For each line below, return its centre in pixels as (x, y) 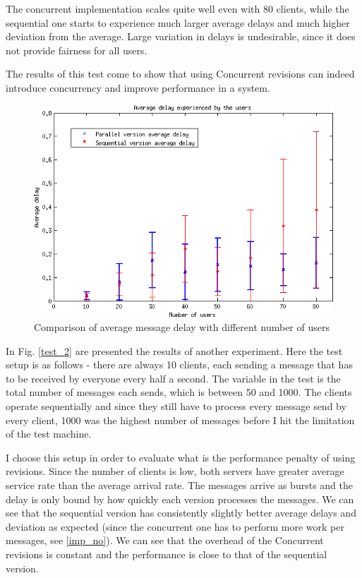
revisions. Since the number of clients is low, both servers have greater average (175, 471)
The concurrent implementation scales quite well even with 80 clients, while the (177, 8)
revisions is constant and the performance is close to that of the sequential (167, 554)
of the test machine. (49, 434)
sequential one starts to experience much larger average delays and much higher (178, 22)
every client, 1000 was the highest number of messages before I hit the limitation (180, 420)
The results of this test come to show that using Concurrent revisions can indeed (180, 74)
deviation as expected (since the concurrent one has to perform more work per (175, 526)
